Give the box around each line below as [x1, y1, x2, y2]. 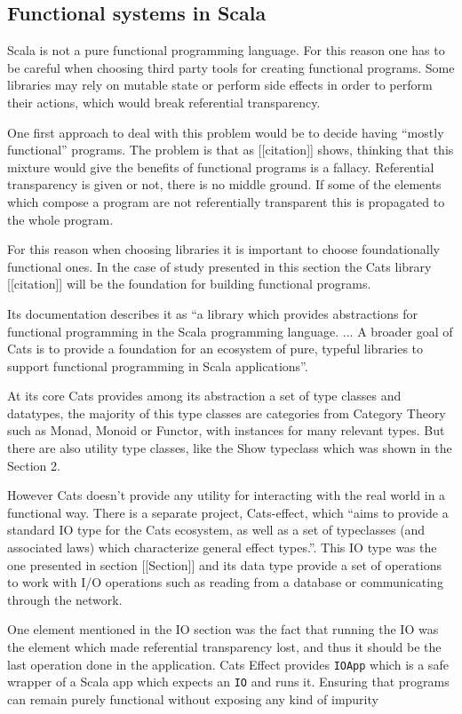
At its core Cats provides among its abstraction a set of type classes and [7, 386, 402, 405]
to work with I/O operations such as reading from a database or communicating [7, 573, 443, 591]
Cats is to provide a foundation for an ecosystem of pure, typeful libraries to [7, 339, 424, 358]
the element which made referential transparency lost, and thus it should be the [7, 638, 442, 656]
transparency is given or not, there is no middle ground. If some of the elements [7, 175, 442, 194]
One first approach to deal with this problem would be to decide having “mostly [7, 123, 444, 141]
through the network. [7, 590, 123, 608]
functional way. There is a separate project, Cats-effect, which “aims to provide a [7, 503, 449, 521]
